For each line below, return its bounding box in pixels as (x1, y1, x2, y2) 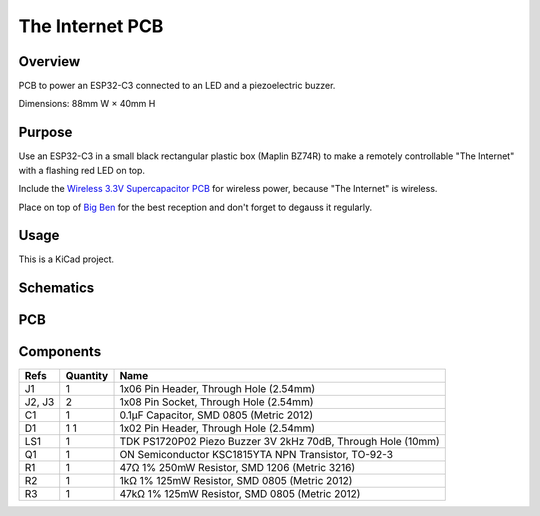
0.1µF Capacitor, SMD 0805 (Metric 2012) (119, 408, 314, 422)
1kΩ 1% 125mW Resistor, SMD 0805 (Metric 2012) (119, 474, 353, 488)
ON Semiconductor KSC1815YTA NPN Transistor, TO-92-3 (119, 448, 394, 462)
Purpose (18, 124, 73, 141)
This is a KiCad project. (18, 253, 115, 265)
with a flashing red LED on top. (18, 164, 145, 176)
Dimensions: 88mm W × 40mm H (18, 98, 156, 110)
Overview (18, 53, 81, 70)
